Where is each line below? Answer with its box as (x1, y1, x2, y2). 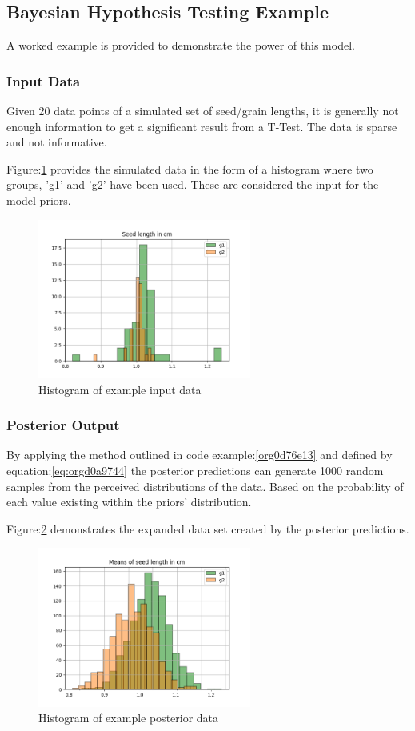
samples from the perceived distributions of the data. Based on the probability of (6, 477, 404, 494)
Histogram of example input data (38, 381, 202, 397)
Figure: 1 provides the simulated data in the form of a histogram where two (6, 160, 373, 177)
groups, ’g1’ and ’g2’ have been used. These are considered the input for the (6, 176, 379, 193)
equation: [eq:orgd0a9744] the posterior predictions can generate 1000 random (6, 462, 384, 478)
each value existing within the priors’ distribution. (6, 493, 252, 510)
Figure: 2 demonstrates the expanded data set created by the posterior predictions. (6, 520, 409, 537)
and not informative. (6, 134, 107, 150)
